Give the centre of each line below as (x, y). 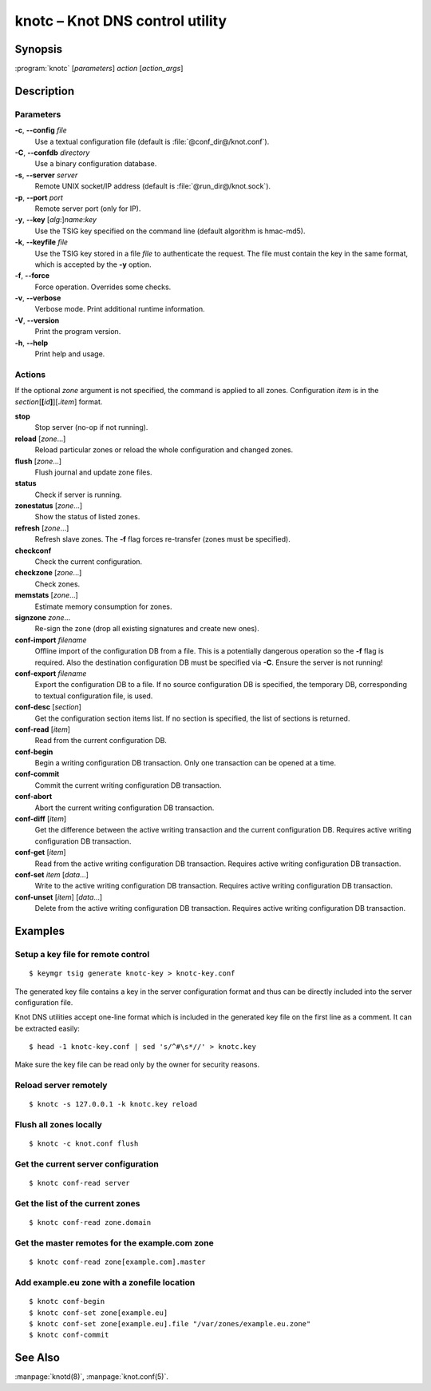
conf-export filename (51, 673)
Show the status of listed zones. (87, 517)
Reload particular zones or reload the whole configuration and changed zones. (164, 450)
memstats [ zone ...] (47, 595)
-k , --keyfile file (41, 242)
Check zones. (57, 584)
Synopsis (39, 49)
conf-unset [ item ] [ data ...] (59, 897)
